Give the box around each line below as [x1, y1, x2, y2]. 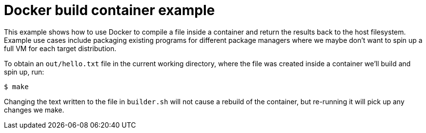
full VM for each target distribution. [4, 44, 117, 53]
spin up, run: [4, 67, 44, 76]
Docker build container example [4, 2, 215, 19]
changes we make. [4, 105, 64, 114]
